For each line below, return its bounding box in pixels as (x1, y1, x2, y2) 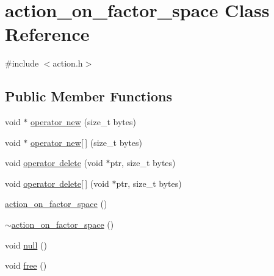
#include (5, 57, 39, 70)
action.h (52, 57, 83, 70)
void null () (5, 238, 47, 251)
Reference (5, 21, 90, 46)
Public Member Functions (5, 87, 172, 106)
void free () (5, 259, 47, 272)
